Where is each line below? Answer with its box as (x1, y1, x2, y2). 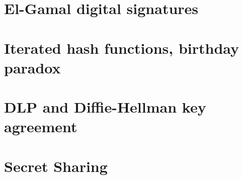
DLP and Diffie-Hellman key (4, 97, 206, 117)
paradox (4, 57, 61, 77)
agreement (4, 116, 77, 137)
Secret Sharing (4, 155, 108, 176)
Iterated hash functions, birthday (4, 37, 239, 58)
